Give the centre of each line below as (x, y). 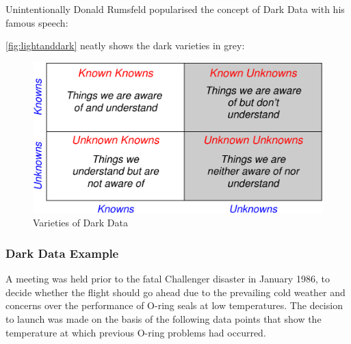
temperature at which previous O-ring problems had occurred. (136, 332)
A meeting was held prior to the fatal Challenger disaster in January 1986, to (168, 279)
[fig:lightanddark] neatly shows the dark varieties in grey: (125, 45)
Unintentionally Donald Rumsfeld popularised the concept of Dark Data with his (175, 9)
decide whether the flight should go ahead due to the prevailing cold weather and (175, 292)
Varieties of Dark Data (80, 223)
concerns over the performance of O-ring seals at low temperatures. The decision (174, 305)
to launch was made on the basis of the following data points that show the (164, 318)
